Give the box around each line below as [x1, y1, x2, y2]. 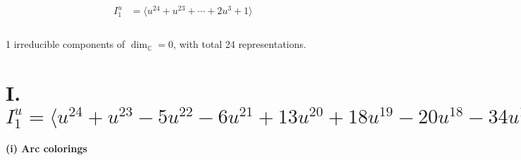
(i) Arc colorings [6, 141, 87, 156]
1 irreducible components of [6, 37, 125, 51]
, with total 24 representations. [173, 37, 306, 51]
